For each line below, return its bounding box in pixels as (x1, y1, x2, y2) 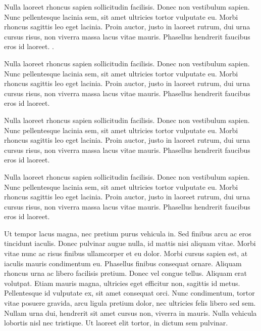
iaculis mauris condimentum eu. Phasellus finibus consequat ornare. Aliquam (4, 258, 242, 268)
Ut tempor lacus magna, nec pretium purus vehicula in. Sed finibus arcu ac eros (4, 228, 251, 238)
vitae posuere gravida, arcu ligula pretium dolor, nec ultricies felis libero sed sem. (4, 298, 256, 308)
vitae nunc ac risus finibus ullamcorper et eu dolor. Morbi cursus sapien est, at (4, 248, 248, 259)
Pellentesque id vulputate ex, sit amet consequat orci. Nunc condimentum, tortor (4, 287, 255, 298)
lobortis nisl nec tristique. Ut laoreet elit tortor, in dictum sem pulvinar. (4, 317, 228, 328)
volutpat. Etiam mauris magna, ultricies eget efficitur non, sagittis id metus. (4, 277, 240, 288)
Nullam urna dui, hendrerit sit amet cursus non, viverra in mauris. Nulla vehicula (4, 307, 257, 318)
